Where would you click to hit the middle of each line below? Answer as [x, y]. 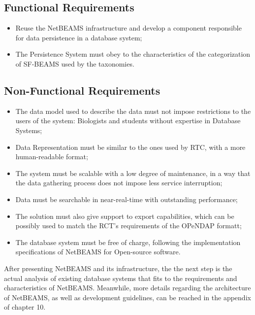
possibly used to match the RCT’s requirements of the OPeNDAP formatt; [128, 226]
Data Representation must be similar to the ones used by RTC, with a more [130, 147]
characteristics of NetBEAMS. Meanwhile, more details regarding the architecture [127, 288]
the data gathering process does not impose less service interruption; [119, 183]
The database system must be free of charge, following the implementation [128, 242]
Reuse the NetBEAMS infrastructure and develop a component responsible [128, 28]
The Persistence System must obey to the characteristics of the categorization [133, 54]
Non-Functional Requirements [82, 90]
